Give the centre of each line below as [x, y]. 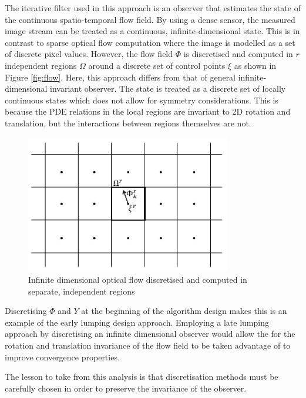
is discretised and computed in [238, 54]
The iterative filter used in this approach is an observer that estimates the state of [153, 8]
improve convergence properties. [62, 357]
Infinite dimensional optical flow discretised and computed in [138, 279]
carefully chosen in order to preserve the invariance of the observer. [126, 388]
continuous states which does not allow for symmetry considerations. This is [142, 100]
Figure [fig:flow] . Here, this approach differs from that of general [120, 77]
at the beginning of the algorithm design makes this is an [184, 311]
